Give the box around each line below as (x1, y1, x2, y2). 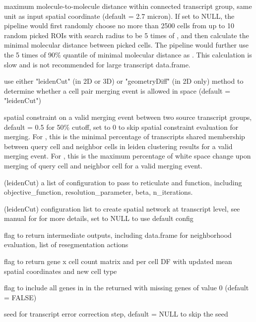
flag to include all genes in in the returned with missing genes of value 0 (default (4, 282, 249, 293)
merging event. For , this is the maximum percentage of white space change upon (4, 151, 251, 161)
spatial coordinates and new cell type (4, 266, 117, 276)
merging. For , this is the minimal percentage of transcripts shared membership (4, 131, 245, 142)
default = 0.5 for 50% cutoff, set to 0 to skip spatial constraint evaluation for (4, 121, 239, 132)
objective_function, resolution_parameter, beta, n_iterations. (4, 187, 193, 197)
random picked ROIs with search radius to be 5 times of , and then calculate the (4, 30, 249, 40)
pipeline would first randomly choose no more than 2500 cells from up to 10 (4, 20, 234, 31)
